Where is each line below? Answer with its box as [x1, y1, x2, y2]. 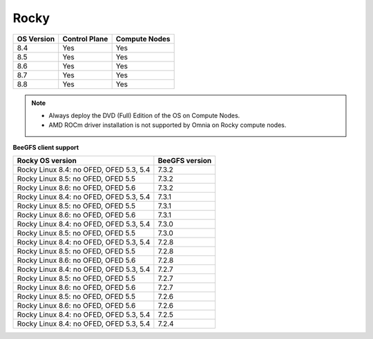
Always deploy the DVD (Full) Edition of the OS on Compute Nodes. [48, 111, 240, 119]
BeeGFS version [157, 156, 212, 166]
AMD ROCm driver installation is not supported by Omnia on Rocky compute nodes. [48, 121, 287, 129]
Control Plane [62, 34, 108, 43]
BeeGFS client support [12, 143, 79, 151]
